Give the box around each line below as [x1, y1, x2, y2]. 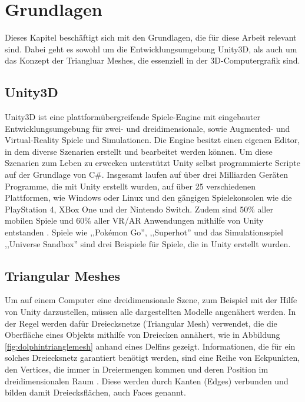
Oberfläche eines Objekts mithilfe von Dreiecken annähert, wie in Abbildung [5, 328, 280, 341]
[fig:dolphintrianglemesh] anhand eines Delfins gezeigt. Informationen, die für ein [5, 340, 296, 352]
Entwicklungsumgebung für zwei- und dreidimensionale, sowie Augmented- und [5, 122, 290, 134]
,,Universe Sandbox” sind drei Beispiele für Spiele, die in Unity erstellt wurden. [5, 237, 291, 250]
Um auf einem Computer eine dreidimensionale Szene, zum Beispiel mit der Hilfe [5, 294, 297, 306]
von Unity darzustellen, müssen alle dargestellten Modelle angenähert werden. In [5, 305, 296, 318]
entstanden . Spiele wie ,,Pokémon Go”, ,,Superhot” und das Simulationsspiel [5, 226, 283, 238]
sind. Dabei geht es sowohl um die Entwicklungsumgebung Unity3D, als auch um [5, 42, 297, 55]
